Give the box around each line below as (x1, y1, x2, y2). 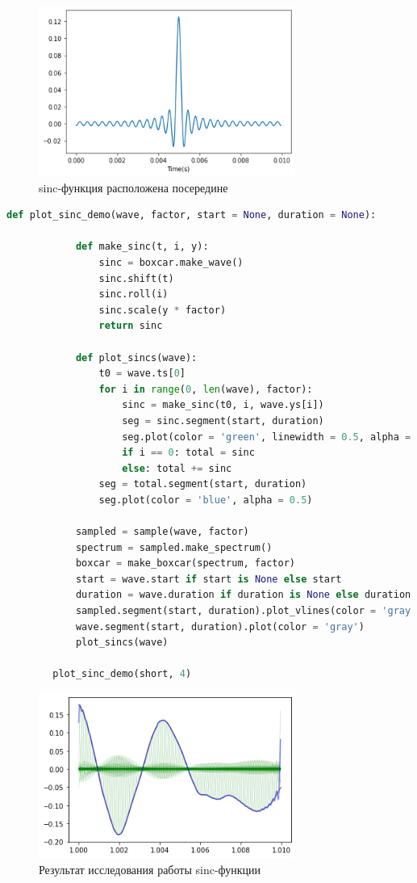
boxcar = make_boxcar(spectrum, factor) (75, 557, 295, 570)
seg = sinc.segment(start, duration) (122, 414, 324, 427)
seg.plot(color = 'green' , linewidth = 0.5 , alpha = (122, 431, 411, 443)
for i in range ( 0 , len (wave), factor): (98, 383, 313, 395)
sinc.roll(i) (98, 288, 169, 301)
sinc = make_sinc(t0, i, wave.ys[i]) (122, 399, 324, 411)
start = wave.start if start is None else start (75, 573, 342, 585)
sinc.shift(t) (98, 272, 174, 284)
